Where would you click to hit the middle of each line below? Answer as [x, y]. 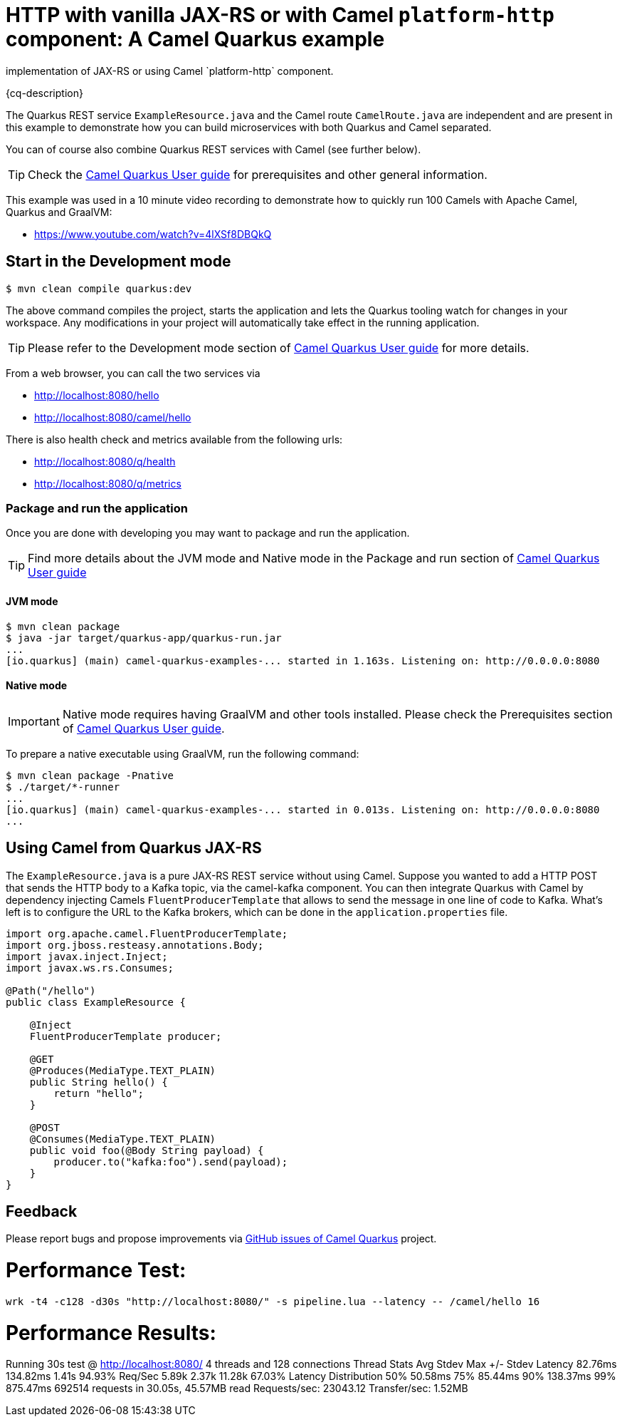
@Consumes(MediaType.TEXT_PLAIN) [123, 1139]
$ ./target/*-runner [63, 787]
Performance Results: [111, 1333]
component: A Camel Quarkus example [195, 39]
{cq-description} [44, 93]
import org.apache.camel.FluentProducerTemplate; [147, 933]
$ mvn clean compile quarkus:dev [99, 288]
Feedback [42, 1212]
